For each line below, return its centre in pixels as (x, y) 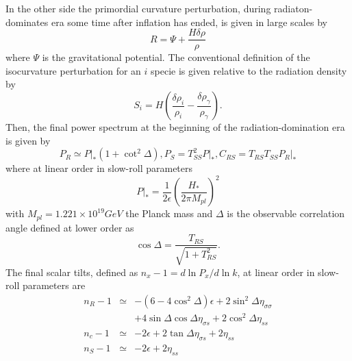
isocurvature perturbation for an (73, 70)
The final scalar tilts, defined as (72, 272)
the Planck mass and (169, 213)
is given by (28, 140)
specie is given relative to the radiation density (249, 70)
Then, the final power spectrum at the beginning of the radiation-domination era (175, 127)
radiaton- (293, 8)
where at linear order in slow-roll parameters (99, 168)
